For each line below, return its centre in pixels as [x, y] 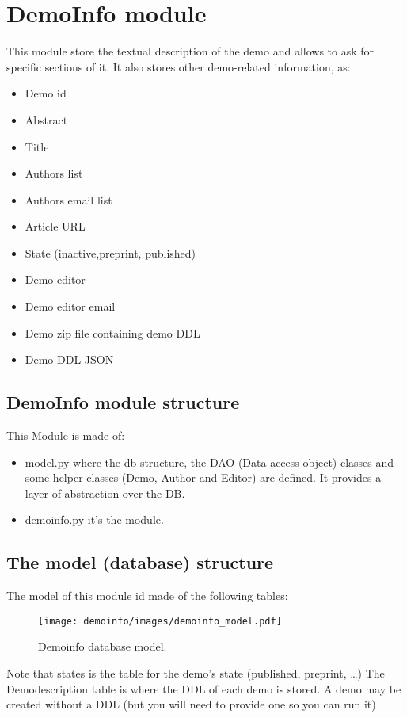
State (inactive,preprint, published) [110, 252]
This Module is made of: [66, 435]
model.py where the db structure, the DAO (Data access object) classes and [209, 462]
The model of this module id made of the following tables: [147, 596]
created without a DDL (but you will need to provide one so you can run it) [191, 704]
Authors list [54, 173]
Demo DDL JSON [69, 359]
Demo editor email [70, 306]
